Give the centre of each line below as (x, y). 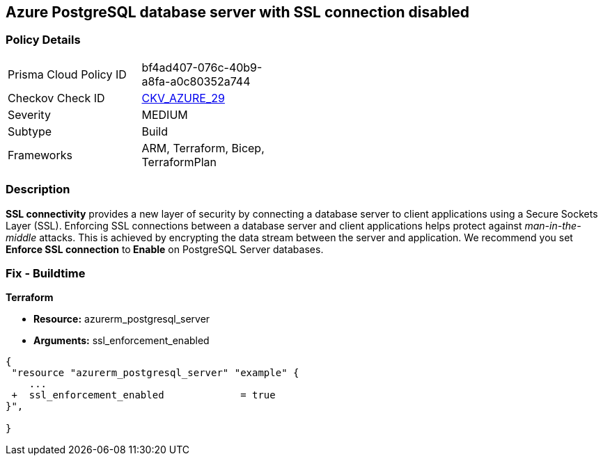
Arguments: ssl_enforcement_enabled (122, 341)
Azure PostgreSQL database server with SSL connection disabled (238, 12)
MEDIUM (165, 114)
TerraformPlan (179, 162)
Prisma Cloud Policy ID (67, 74)
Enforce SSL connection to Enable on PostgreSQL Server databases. (165, 249)
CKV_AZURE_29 (183, 98)
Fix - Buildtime (46, 273)
